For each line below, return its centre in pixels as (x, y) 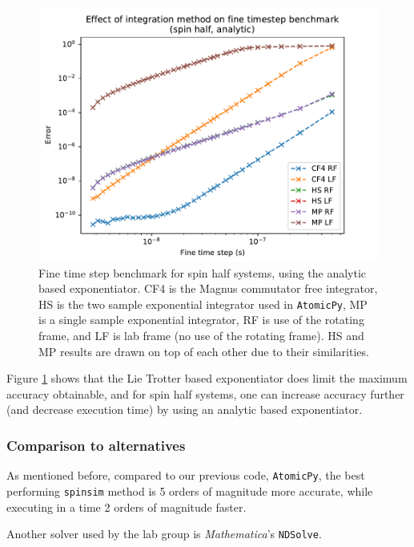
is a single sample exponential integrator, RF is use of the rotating (201, 320)
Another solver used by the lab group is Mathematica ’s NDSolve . (164, 534)
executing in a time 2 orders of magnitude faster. (127, 506)
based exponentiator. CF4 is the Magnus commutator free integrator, (208, 288)
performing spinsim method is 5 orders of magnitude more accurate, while (190, 490)
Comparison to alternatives (96, 445)
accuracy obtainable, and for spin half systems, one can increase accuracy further (205, 393)
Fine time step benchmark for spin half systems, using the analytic (203, 272)
